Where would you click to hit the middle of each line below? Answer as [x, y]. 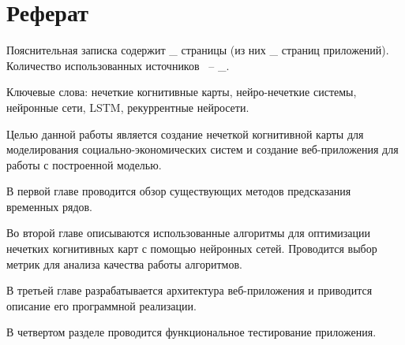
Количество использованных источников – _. [118, 65]
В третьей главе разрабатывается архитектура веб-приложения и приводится [189, 290]
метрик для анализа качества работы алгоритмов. [124, 263]
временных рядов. [50, 206]
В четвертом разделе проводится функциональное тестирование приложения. [191, 332]
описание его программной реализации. [101, 305]
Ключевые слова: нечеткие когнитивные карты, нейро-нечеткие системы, [182, 92]
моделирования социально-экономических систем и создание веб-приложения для [202, 149]
